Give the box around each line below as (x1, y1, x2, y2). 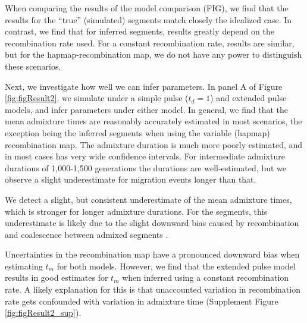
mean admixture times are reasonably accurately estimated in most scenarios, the (5, 115, 302, 127)
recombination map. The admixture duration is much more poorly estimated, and (5, 138, 303, 150)
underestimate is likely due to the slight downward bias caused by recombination (5, 217, 299, 229)
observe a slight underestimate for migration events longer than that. (5, 173, 256, 186)
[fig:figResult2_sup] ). (5, 306, 82, 319)
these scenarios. (5, 59, 61, 72)
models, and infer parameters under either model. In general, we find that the (5, 103, 289, 115)
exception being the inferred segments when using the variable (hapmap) (5, 126, 270, 139)
